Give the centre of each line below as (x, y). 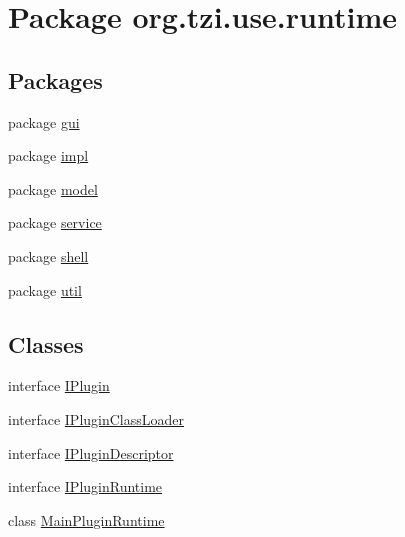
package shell (48, 255)
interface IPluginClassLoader (96, 418)
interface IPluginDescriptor (91, 452)
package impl (48, 155)
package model (53, 188)
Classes (46, 343)
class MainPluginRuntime (86, 519)
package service (55, 222)
